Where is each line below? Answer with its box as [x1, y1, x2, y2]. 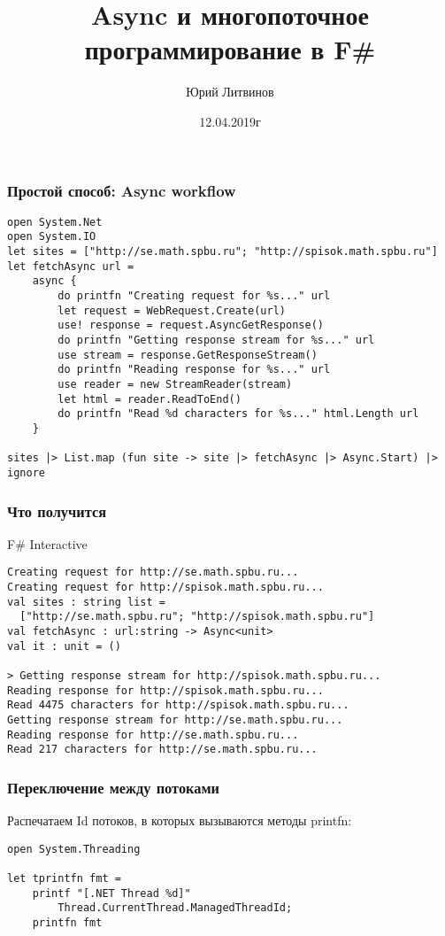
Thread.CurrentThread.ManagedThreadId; [58, 901, 293, 915]
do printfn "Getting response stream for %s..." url [58, 334, 375, 347]
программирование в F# [84, 31, 376, 67]
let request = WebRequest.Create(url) [58, 304, 286, 317]
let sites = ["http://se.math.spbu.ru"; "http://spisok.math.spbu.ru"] [7, 245, 438, 259]
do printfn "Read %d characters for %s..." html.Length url [58, 407, 419, 421]
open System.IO [7, 230, 96, 244]
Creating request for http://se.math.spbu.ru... [7, 566, 299, 579]
